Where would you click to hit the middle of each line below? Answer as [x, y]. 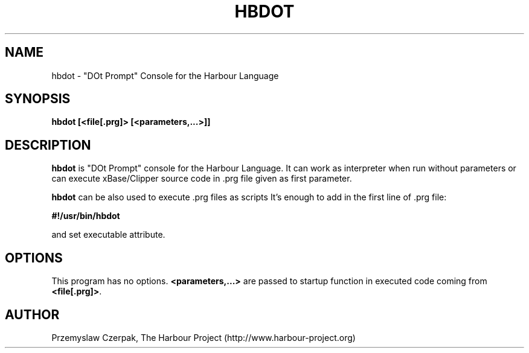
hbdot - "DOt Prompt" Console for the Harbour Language [165, 75]
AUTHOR [32, 314]
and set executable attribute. [108, 235]
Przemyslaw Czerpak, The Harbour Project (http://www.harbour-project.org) [204, 337]
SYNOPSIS [38, 99]
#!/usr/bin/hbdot [86, 216]
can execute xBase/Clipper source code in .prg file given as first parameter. [202, 179]
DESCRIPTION [48, 145]
